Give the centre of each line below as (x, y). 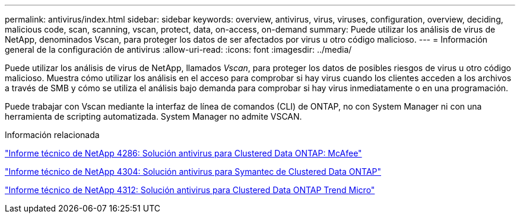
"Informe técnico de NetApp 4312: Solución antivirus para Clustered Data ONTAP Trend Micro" (190, 190)
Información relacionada (52, 135)
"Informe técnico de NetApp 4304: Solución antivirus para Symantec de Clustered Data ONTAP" (193, 171)
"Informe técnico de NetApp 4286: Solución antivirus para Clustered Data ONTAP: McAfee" (183, 153)
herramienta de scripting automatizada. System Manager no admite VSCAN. (153, 116)
